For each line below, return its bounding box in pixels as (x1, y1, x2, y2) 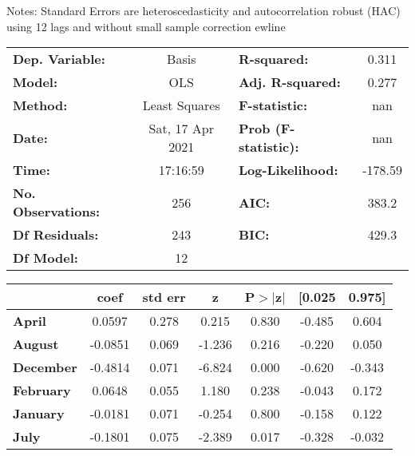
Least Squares (142, 96, 220, 115)
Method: (13, 96, 68, 115)
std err (142, 287, 186, 307)
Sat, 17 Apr (148, 119, 214, 138)
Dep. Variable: (13, 50, 105, 69)
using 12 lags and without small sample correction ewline (6, 18, 286, 34)
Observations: (13, 202, 101, 221)
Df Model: (13, 248, 78, 268)
